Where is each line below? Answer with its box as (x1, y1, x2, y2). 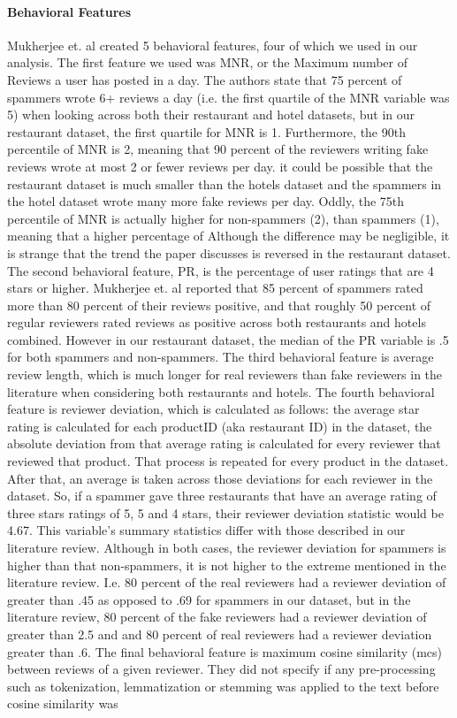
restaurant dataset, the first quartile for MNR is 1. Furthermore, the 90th (7, 122, 406, 141)
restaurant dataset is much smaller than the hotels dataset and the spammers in (7, 174, 442, 193)
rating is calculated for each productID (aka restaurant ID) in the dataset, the (7, 416, 432, 435)
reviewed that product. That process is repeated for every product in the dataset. (7, 452, 449, 470)
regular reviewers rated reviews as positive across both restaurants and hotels (7, 313, 426, 332)
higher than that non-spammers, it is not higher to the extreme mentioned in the (7, 555, 446, 574)
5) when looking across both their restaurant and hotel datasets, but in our (7, 105, 415, 124)
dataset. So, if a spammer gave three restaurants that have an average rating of (7, 486, 437, 505)
